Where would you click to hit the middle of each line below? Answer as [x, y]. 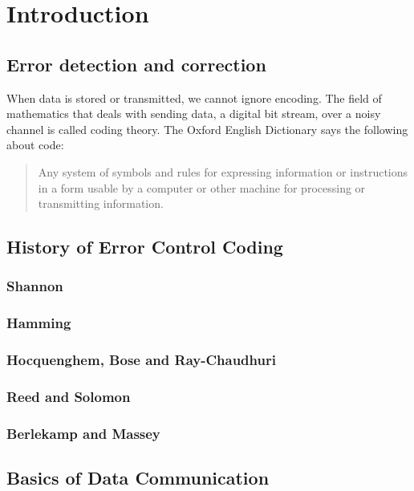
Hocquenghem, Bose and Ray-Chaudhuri [141, 360]
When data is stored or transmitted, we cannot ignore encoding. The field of [194, 97]
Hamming [39, 323]
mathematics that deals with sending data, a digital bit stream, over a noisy [194, 114]
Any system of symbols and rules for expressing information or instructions [223, 171]
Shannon [35, 286]
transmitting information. [101, 203]
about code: [35, 145]
